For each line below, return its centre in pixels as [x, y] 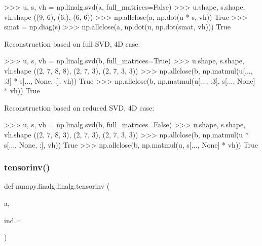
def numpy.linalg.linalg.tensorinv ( [57, 186]
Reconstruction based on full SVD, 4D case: [72, 43]
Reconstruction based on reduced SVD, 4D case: [79, 107]
